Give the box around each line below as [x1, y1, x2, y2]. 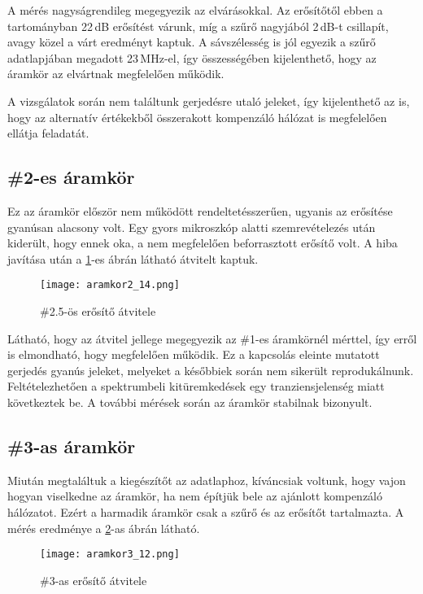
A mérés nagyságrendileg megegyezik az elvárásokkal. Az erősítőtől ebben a [7, 2, 383, 18]
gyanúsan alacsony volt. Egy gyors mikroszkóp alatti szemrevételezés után [7, 218, 376, 235]
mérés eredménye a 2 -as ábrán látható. [7, 519, 200, 536]
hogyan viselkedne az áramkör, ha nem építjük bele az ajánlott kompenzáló [7, 487, 382, 504]
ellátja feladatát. [7, 124, 89, 142]
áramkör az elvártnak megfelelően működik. [7, 65, 225, 82]
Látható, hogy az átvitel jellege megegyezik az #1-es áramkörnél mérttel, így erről [7, 330, 417, 347]
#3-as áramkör [7, 433, 136, 458]
